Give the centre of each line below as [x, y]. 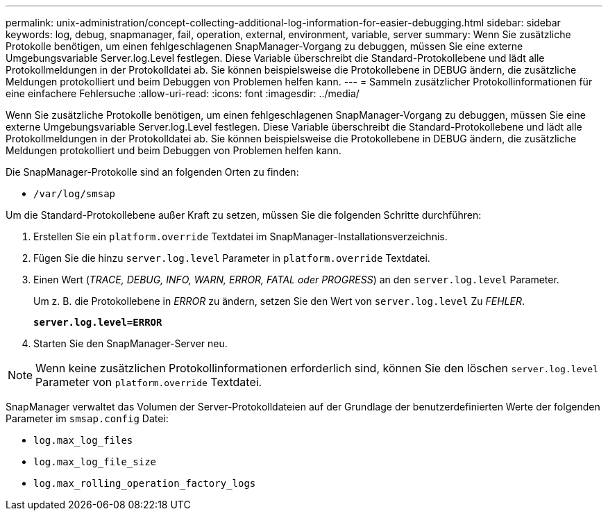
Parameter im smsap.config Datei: [87, 418]
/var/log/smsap [75, 194]
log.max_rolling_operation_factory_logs [145, 483]
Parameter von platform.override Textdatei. [149, 382]
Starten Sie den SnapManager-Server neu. [130, 343]
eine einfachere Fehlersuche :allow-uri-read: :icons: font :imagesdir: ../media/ [183, 93]
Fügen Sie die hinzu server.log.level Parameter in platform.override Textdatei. [232, 258]
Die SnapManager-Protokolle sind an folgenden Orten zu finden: [152, 172]
